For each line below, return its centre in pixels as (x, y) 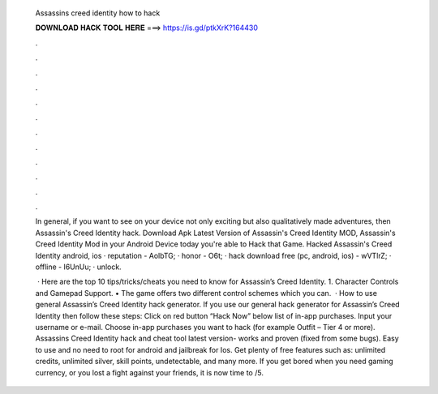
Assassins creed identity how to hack (98, 13)
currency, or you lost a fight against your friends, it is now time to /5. (149, 372)
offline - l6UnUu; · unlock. (78, 267)
